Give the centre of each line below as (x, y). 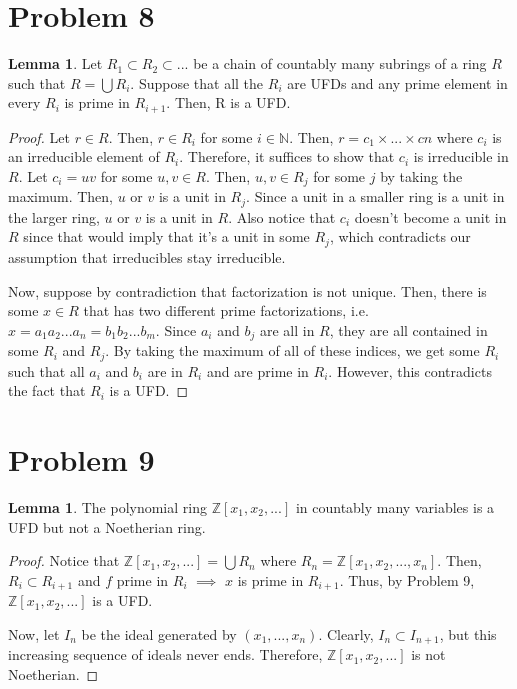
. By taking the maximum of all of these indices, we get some (292, 350)
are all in (287, 329)
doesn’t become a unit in (430, 216)
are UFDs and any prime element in (397, 82)
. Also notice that (282, 216)
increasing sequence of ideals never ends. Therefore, (165, 654)
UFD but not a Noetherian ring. (107, 526)
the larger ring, (54, 216)
